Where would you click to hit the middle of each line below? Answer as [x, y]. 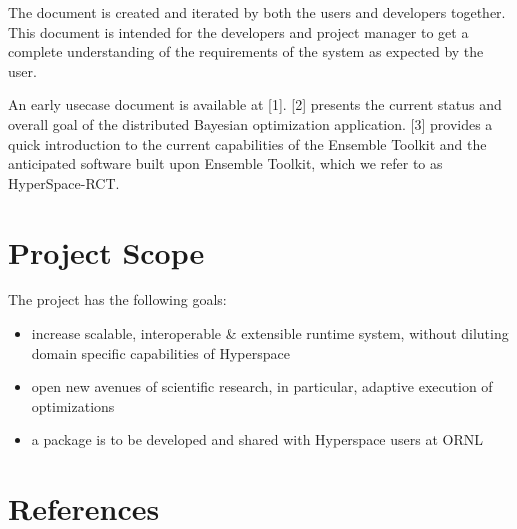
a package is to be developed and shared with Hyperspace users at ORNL [257, 439]
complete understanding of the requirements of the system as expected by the [246, 51]
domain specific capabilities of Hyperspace [160, 352]
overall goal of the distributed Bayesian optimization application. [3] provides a [250, 123]
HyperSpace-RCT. [64, 182]
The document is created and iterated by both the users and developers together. [257, 12]
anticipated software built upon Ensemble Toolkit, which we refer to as [225, 163]
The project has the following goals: [117, 299]
